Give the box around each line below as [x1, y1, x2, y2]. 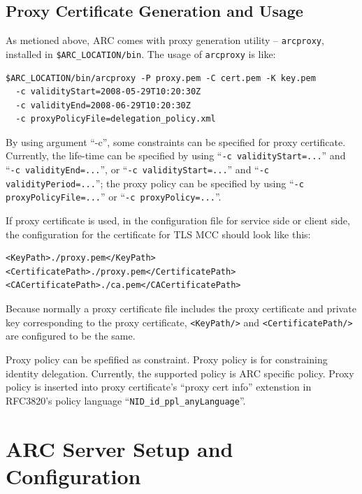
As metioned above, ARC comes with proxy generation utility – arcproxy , [6, 33, 324, 48]
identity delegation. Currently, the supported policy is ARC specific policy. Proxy [6, 365, 354, 380]
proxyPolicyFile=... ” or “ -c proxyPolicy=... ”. [6, 189, 222, 204]
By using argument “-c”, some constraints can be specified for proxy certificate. [6, 134, 346, 149]
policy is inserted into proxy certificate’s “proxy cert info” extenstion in [6, 379, 312, 394]
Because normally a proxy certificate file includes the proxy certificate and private [6, 301, 356, 316]
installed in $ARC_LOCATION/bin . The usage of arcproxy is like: [6, 46, 276, 61]
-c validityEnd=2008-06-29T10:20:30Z [15, 100, 191, 110]
